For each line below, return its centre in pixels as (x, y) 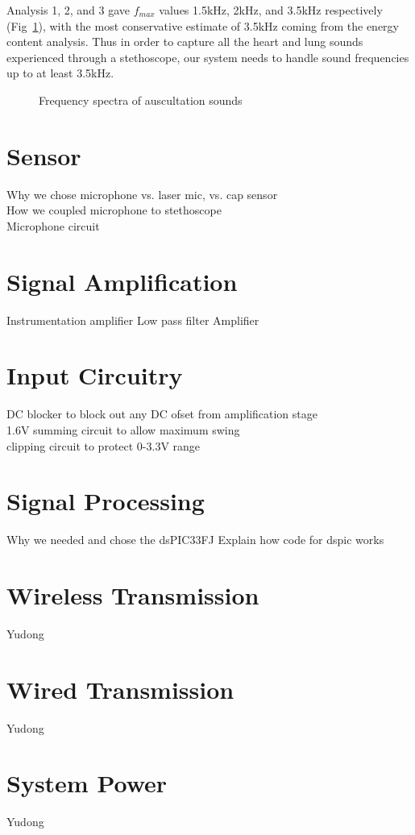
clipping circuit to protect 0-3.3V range (104, 445)
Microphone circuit (53, 225)
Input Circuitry (95, 375)
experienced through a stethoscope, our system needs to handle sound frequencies (208, 57)
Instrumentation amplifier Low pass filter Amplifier (133, 320)
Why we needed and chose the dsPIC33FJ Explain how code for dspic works (195, 540)
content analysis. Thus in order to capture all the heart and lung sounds (185, 42)
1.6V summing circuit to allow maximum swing (123, 429)
